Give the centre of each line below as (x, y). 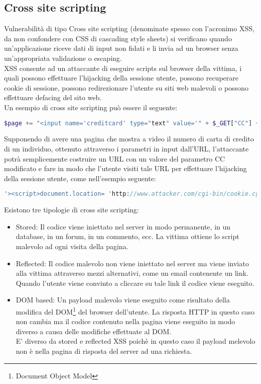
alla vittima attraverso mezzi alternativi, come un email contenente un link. (132, 273)
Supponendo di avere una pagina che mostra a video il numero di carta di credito (129, 139)
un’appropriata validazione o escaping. (63, 58)
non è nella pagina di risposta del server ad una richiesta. (104, 351)
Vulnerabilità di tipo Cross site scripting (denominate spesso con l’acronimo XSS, (129, 28)
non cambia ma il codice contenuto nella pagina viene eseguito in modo (125, 321)
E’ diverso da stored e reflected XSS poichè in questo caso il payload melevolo (136, 341)
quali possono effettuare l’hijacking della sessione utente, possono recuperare (121, 78)
